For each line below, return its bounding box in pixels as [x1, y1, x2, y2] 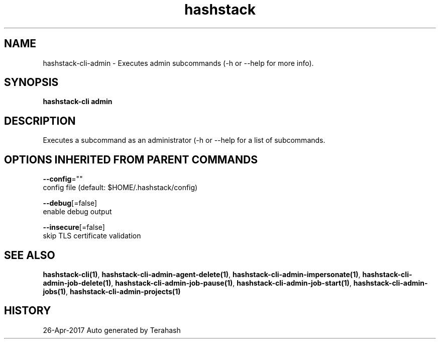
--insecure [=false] [43, 223, 105, 232]
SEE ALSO [4, 248, 55, 262]
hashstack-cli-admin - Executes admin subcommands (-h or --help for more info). [43, 58, 314, 67]
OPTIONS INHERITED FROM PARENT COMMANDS [4, 153, 258, 166]
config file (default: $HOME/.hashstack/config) [43, 183, 198, 192]
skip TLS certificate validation [43, 231, 141, 240]
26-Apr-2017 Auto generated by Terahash [43, 325, 181, 334]
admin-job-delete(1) [43, 278, 112, 287]
